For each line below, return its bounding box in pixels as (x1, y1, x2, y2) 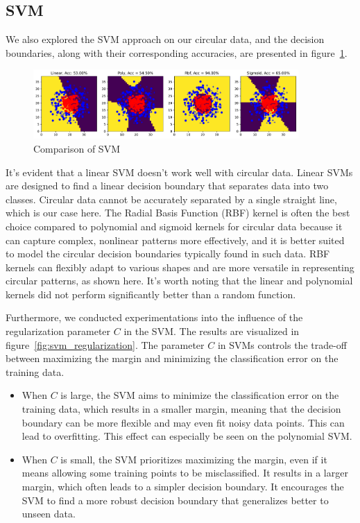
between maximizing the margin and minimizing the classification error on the (6, 351, 338, 366)
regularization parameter (6, 324, 111, 338)
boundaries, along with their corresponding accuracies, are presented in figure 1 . (6, 45, 348, 60)
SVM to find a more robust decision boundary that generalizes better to (22, 492, 329, 507)
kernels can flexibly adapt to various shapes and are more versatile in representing (6, 259, 354, 274)
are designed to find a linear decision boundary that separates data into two (6, 178, 329, 193)
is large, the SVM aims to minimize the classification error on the (60, 388, 339, 402)
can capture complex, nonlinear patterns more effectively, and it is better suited (6, 232, 345, 247)
